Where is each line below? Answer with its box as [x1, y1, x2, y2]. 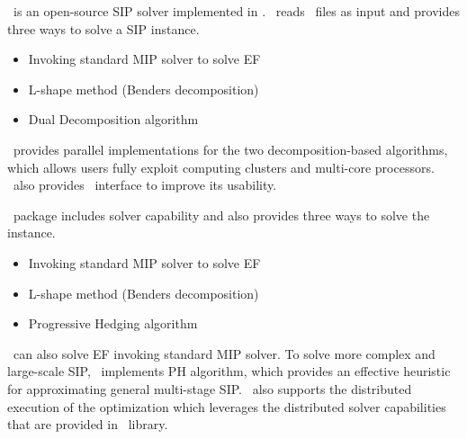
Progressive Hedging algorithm [28, 314, 198, 333]
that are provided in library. [7, 415, 168, 434]
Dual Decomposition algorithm [28, 110, 199, 129]
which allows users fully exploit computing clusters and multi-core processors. [7, 157, 435, 176]
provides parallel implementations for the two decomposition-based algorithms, [13, 139, 448, 158]
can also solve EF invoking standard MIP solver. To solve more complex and [13, 344, 436, 363]
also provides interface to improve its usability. [13, 175, 277, 194]
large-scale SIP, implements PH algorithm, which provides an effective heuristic [7, 362, 451, 381]
